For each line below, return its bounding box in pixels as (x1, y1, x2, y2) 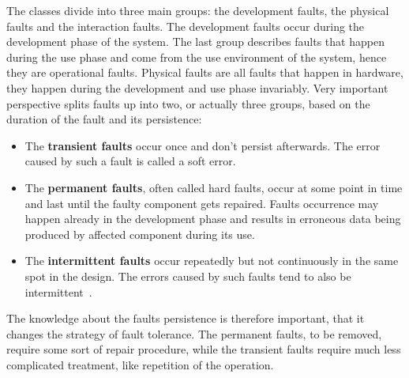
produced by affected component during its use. (24, 225, 255, 242)
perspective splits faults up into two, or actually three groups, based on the (6, 95, 370, 112)
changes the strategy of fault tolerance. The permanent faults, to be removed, (6, 325, 382, 342)
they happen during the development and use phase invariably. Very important (6, 79, 388, 96)
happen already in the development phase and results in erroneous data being (24, 210, 401, 227)
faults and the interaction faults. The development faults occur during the (6, 17, 365, 34)
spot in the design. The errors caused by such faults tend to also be (24, 267, 351, 284)
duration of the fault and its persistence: (6, 111, 202, 127)
